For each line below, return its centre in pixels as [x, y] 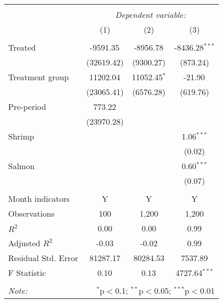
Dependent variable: [151, 15]
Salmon [21, 166]
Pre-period [27, 107]
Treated [22, 47]
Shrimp [21, 136]
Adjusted [24, 243]
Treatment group [39, 77]
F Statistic [27, 273]
